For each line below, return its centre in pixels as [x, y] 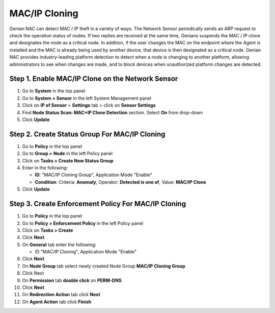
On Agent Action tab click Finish [57, 302]
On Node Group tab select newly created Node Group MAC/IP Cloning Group [104, 266]
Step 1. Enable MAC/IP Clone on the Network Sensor [94, 79]
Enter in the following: [45, 168]
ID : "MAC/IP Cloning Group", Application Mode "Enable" [93, 175]
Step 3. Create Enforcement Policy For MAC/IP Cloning [98, 204]
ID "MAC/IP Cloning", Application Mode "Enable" [86, 252]
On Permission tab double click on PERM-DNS [72, 280]
